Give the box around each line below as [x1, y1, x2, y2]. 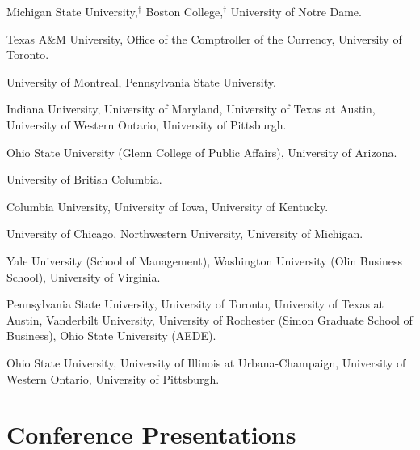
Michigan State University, [6, 3, 138, 19]
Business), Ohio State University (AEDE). [6, 327, 216, 344]
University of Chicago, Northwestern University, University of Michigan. [6, 225, 363, 242]
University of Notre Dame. [230, 3, 362, 19]
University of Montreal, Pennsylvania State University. [6, 73, 276, 90]
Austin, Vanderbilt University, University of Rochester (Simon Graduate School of [6, 311, 413, 328]
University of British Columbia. [6, 171, 162, 188]
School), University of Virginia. [6, 268, 161, 285]
